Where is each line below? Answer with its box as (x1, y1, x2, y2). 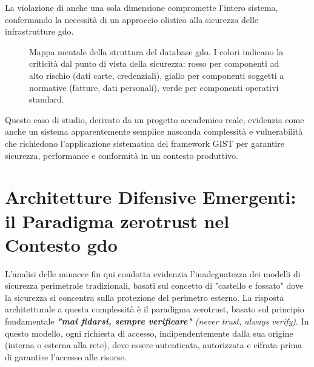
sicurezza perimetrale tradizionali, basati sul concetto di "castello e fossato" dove (5, 279, 304, 292)
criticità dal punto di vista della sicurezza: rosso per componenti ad (29, 57, 279, 70)
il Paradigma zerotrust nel (5, 208, 230, 233)
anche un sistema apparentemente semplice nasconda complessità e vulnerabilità (5, 125, 303, 138)
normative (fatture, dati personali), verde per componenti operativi (29, 81, 279, 93)
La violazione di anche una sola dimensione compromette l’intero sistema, (5, 1, 278, 13)
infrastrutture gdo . (5, 25, 74, 38)
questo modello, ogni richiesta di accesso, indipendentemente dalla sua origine (5, 326, 293, 339)
